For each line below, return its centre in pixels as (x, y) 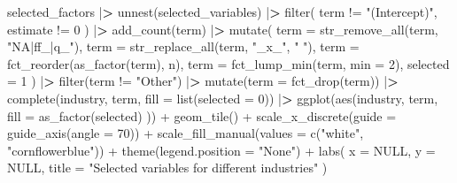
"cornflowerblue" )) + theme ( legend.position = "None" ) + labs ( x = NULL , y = (221, 150)
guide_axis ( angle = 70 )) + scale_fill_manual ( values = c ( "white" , (186, 133)
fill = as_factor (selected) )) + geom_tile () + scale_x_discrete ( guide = (202, 115)
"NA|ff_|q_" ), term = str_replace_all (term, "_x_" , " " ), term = (183, 46)
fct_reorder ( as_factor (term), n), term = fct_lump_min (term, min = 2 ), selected (228, 63)
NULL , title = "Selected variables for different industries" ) (167, 168)
